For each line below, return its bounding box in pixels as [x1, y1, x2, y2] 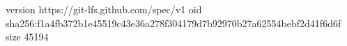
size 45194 [6, 29, 49, 44]
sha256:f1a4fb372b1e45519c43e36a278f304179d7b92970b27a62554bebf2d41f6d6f [6, 15, 341, 30]
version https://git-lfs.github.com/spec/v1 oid [6, 2, 202, 16]
